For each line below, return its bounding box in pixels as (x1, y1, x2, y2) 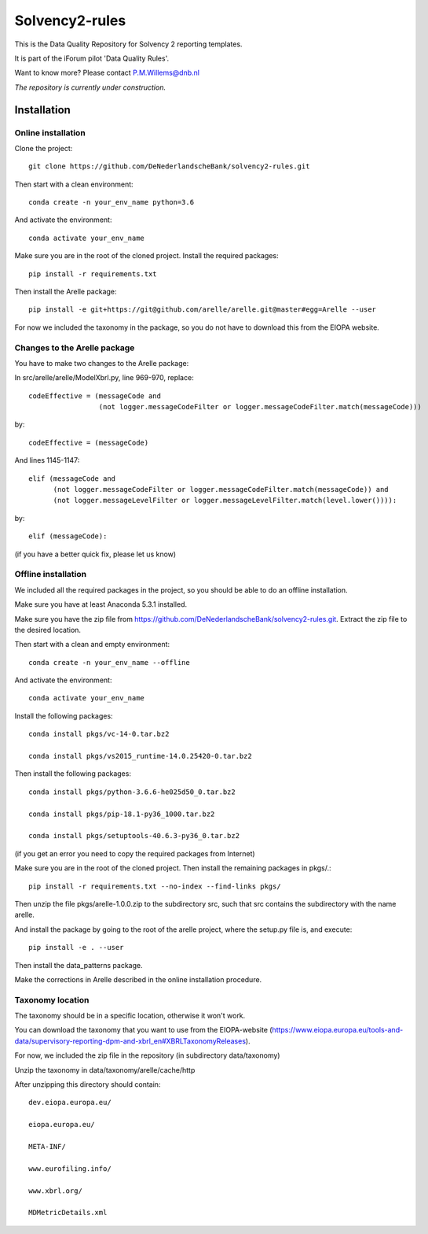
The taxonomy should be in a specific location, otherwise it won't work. (14, 1011, 246, 1021)
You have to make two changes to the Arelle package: (14, 358, 189, 368)
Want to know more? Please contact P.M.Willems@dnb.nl (14, 68, 200, 78)
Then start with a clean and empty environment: (14, 640, 170, 649)
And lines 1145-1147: (14, 456, 80, 465)
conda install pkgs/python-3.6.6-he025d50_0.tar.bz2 (28, 787, 236, 796)
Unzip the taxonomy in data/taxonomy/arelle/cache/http (14, 1065, 196, 1074)
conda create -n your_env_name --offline (28, 658, 190, 667)
